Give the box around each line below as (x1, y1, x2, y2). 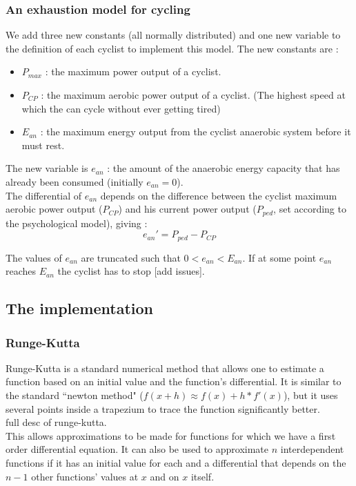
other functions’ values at (31, 469, 139, 483)
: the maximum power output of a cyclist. (45, 64, 221, 79)
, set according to (273, 202, 346, 216)
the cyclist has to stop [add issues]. (57, 264, 205, 278)
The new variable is (6, 161, 88, 175)
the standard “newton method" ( (6, 388, 144, 402)
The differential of (6, 188, 82, 202)
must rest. (21, 137, 65, 152)
